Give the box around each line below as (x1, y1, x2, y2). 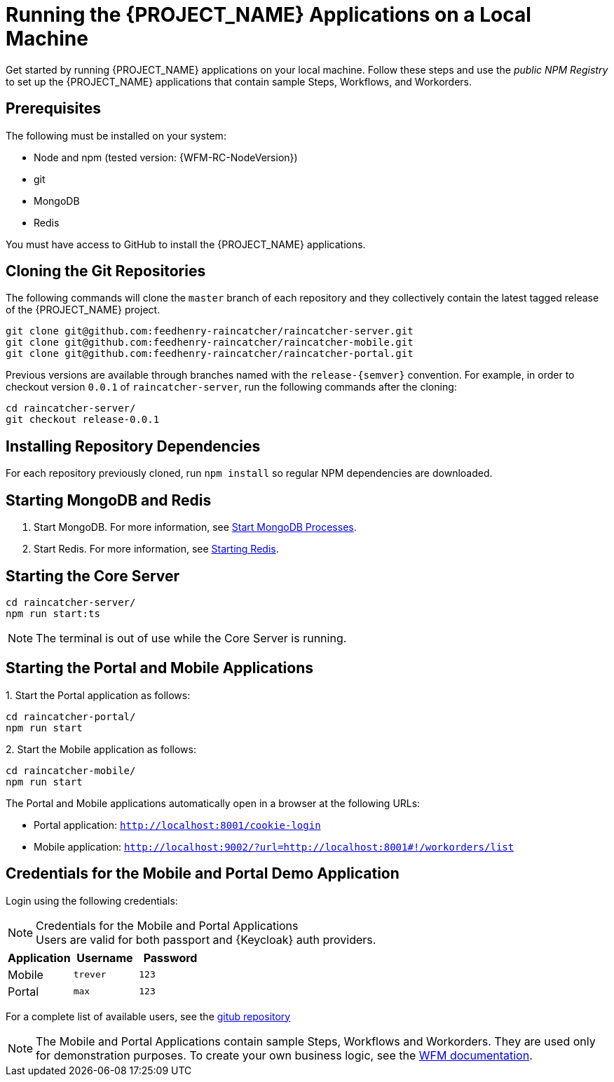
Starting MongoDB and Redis (6, 491, 212, 509)
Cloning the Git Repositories (6, 262, 206, 280)
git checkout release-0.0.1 (6, 414, 160, 426)
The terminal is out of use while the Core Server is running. (36, 630, 347, 645)
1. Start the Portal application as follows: (6, 689, 191, 701)
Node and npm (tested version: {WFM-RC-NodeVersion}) (34, 151, 298, 163)
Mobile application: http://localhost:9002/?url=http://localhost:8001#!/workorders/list (34, 840, 514, 853)
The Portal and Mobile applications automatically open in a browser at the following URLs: (6, 797, 421, 809)
